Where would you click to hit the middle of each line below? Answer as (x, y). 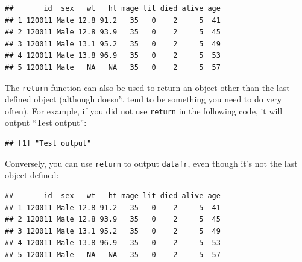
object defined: (32, 175)
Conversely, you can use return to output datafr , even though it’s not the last (151, 163)
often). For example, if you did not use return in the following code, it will (144, 111)
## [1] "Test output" (48, 144)
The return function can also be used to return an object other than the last (147, 87)
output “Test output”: (46, 123)
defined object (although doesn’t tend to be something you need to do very (143, 99)
